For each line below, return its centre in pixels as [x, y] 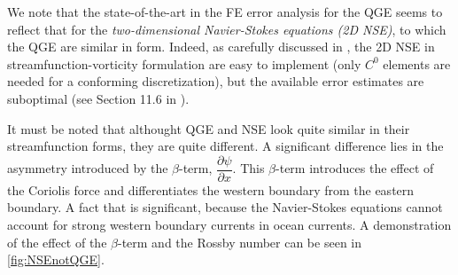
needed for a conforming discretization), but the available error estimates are [216, 81]
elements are [417, 63]
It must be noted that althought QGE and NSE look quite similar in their [209, 128]
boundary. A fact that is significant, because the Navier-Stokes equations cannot [225, 207]
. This [248, 168]
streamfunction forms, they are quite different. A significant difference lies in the [225, 146]
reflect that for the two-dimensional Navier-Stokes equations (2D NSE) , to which [227, 29]
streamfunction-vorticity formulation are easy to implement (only [184, 63]
